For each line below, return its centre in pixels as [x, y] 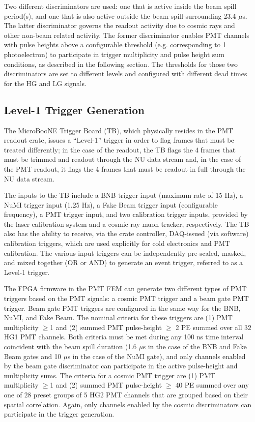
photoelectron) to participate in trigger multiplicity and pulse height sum [114, 54]
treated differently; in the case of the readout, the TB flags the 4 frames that [120, 149]
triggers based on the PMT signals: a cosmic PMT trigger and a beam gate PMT [127, 298]
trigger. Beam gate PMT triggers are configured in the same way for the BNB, [122, 308]
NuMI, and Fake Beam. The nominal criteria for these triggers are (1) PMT [118, 317]
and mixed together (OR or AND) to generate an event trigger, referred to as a [124, 262]
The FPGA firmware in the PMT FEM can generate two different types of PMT [125, 288]
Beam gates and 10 [33, 356]
